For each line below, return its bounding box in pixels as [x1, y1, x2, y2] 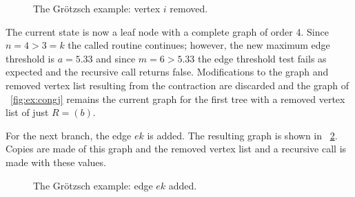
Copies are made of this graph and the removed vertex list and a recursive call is [6, 141, 347, 156]
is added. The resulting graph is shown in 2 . [147, 128, 338, 142]
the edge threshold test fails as [197, 51, 327, 65]
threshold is [6, 51, 54, 65]
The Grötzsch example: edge [33, 178, 153, 192]
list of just [6, 105, 49, 119]
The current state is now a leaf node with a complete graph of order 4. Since [6, 24, 329, 38]
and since [96, 51, 136, 65]
